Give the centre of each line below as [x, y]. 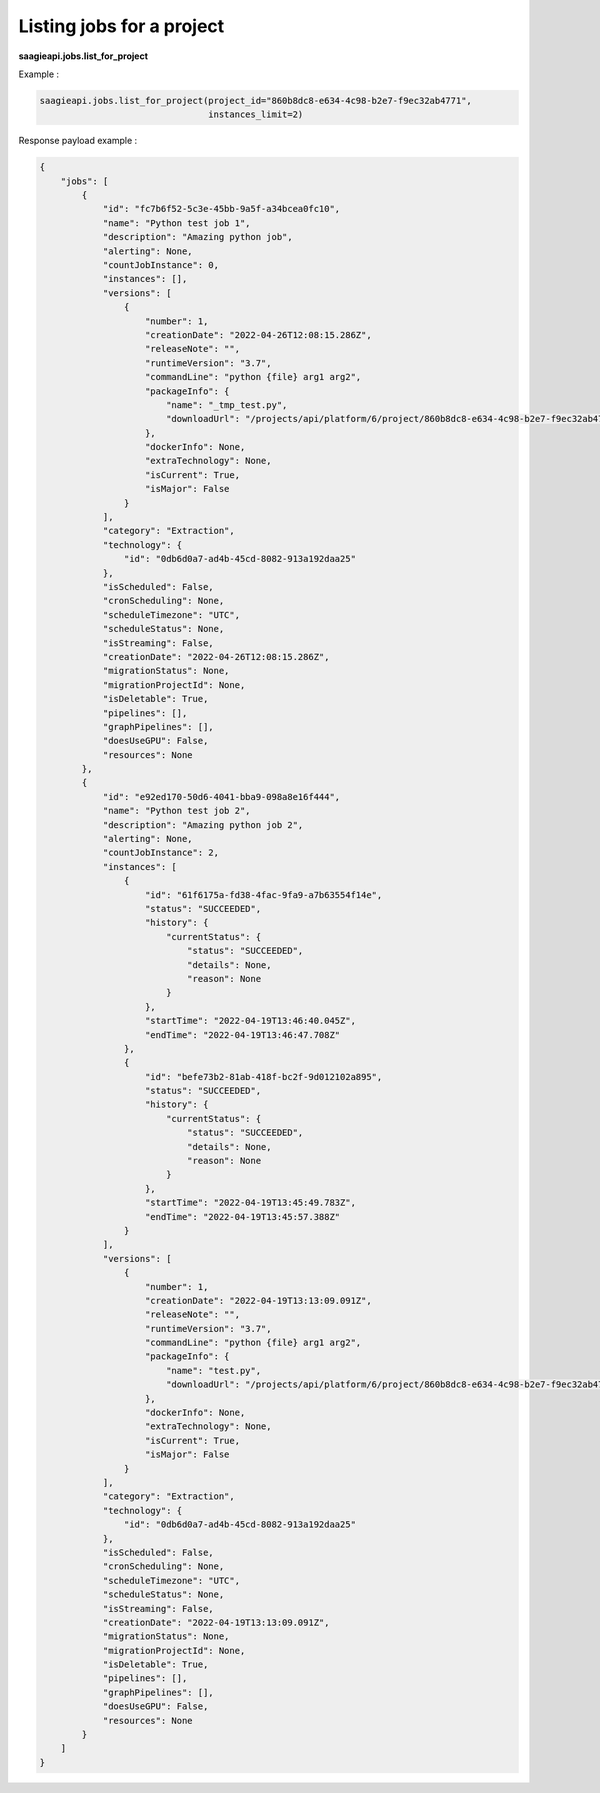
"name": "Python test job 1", [176, 223]
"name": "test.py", [213, 1370]
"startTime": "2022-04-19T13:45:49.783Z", [251, 1203]
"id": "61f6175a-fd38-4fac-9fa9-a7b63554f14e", [264, 894]
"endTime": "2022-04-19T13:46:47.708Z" [243, 1034]
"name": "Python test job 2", [176, 811]
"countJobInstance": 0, [161, 265]
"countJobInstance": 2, [161, 853]
